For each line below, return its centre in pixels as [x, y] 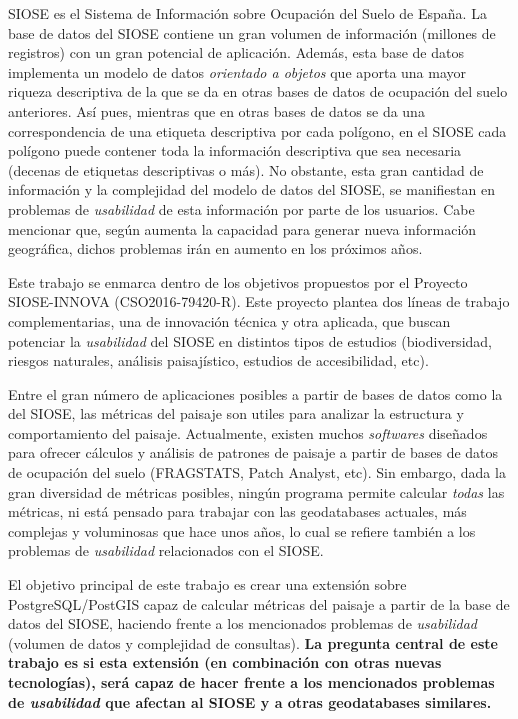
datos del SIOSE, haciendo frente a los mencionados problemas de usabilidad [243, 623]
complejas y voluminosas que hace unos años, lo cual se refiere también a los [242, 530]
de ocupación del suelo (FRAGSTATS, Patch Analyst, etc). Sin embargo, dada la [257, 472]
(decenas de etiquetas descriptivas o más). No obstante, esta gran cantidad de [246, 169]
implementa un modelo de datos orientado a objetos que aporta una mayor [237, 71]
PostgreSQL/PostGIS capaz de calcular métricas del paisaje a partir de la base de [259, 603]
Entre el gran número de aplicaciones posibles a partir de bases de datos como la [255, 393]
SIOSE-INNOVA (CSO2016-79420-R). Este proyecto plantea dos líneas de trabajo [259, 301]
